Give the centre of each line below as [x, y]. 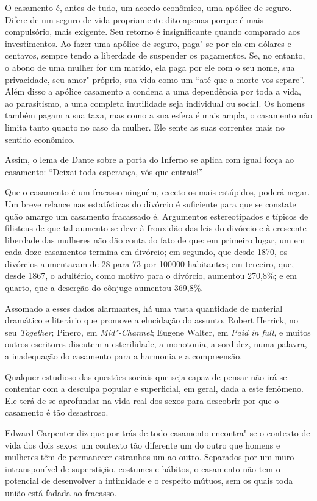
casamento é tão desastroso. [57, 412]
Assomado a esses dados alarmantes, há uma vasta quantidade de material [144, 308]
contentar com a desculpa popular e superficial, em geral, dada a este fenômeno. [154, 388]
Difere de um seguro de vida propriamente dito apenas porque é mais [134, 19]
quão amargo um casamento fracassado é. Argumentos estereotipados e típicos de [157, 216]
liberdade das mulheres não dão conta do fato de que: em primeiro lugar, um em [155, 240]
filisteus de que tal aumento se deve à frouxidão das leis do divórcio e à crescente [156, 228]
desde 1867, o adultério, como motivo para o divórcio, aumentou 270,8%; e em [151, 276]
